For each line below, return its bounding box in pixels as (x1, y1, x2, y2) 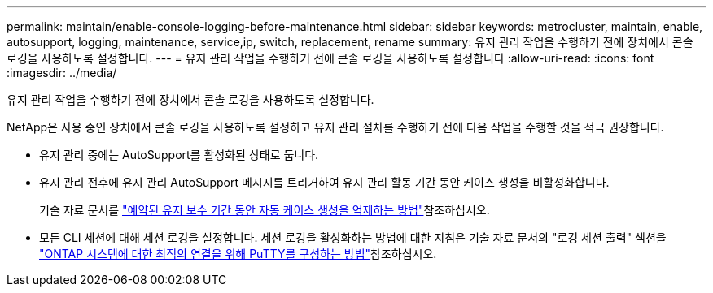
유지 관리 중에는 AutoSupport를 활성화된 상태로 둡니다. (39, 148, 319, 162)
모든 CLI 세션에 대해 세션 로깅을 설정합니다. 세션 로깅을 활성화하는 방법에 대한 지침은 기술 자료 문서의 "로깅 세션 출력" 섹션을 (39, 231, 667, 244)
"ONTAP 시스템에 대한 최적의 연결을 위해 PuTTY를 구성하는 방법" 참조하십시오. (39, 247, 437, 261)
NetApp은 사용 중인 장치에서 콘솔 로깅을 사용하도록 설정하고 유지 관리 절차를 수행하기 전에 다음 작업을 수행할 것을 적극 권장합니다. (7, 120, 664, 134)
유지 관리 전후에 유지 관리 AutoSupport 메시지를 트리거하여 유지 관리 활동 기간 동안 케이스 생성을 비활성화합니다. (39, 175, 610, 189)
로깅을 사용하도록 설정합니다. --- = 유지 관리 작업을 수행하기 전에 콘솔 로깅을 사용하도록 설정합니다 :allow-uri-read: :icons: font (7, 51, 654, 65)
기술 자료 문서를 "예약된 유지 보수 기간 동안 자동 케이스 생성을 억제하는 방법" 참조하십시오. (39, 203, 490, 217)
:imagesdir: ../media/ (7, 66, 117, 80)
